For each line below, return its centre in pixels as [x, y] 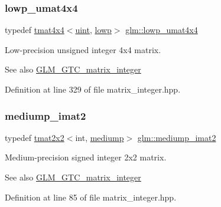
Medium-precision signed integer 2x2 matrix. [86, 157]
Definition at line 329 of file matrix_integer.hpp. [93, 89]
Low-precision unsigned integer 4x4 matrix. [83, 49]
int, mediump [100, 137]
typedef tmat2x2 [35, 137]
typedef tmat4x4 [35, 30]
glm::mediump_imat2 [177, 137]
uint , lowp [93, 30]
